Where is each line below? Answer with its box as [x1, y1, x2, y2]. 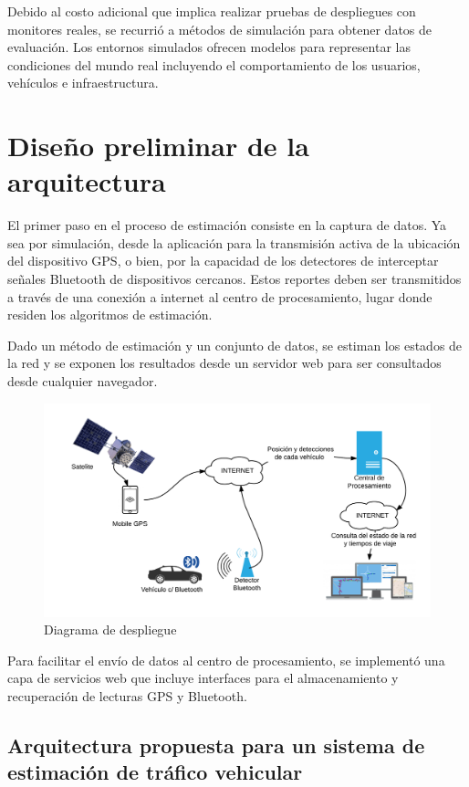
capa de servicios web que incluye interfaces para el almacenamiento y [7, 668, 399, 687]
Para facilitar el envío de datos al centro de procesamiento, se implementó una [7, 650, 445, 669]
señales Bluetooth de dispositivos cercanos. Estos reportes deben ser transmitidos [7, 269, 462, 289]
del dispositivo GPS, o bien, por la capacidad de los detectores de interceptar [7, 251, 439, 270]
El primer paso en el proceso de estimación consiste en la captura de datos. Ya [7, 215, 447, 235]
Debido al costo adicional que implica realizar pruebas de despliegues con [7, 2, 416, 20]
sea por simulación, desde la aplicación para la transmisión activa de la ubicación [7, 233, 461, 252]
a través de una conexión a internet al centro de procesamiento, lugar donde [7, 287, 433, 306]
